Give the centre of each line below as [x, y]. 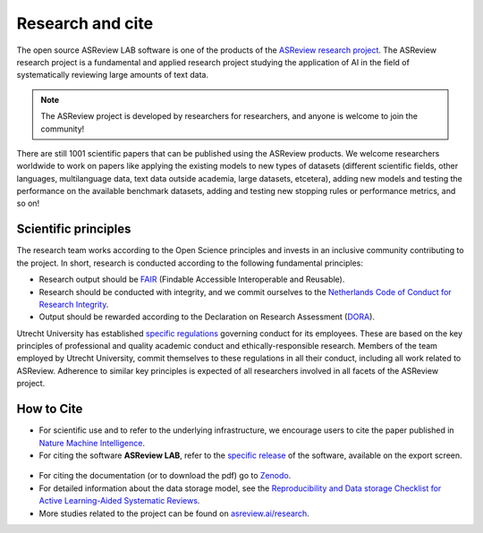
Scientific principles [74, 229]
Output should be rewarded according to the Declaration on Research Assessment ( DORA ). [207, 317]
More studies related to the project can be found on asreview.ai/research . [174, 513]
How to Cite [50, 409]
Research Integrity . [74, 304]
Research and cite [85, 23]
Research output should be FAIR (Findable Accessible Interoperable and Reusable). [192, 279]
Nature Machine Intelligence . [92, 443]
